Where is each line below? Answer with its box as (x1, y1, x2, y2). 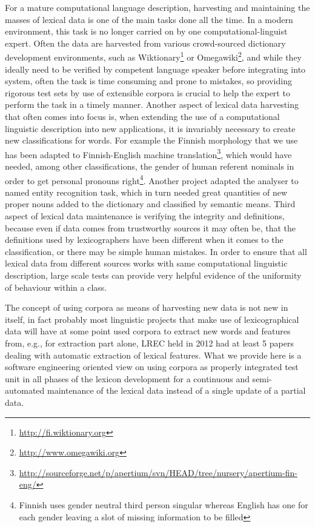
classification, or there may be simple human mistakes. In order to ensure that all (5, 245, 307, 257)
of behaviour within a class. (5, 280, 107, 293)
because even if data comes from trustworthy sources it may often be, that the (5, 221, 296, 234)
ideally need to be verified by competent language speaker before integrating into (5, 62, 306, 75)
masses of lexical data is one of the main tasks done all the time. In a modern (5, 13, 293, 25)
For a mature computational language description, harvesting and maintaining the (5, 1, 310, 13)
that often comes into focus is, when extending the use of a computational (5, 110, 280, 122)
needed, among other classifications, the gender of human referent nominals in (5, 160, 294, 173)
